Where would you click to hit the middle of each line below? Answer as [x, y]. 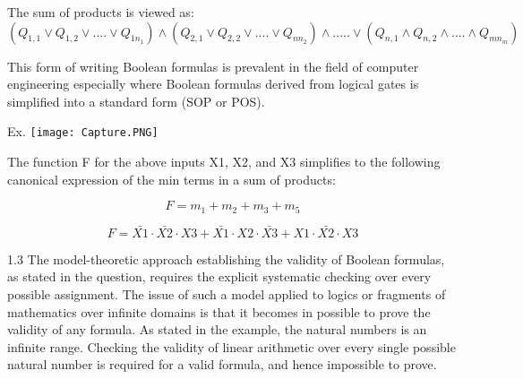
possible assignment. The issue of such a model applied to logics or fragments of [227, 294]
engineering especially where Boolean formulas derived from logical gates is [213, 84]
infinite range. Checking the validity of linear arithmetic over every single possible [231, 346]
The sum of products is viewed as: [101, 12]
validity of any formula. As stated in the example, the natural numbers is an [217, 329]
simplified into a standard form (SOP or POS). [136, 101]
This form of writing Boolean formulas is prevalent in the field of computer [213, 66]
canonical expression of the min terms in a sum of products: [171, 179]
